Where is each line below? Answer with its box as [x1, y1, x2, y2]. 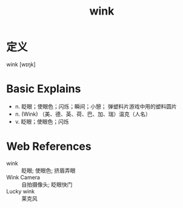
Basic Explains [6, 82, 81, 96]
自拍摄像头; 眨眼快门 [21, 181, 73, 188]
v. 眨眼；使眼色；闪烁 [15, 118, 70, 125]
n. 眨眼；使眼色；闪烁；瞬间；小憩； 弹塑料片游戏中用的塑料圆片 [15, 102, 177, 110]
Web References [6, 139, 92, 153]
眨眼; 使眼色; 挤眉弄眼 [21, 167, 76, 174]
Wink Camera [6, 173, 41, 181]
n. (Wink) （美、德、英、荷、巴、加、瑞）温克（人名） [15, 110, 151, 118]
